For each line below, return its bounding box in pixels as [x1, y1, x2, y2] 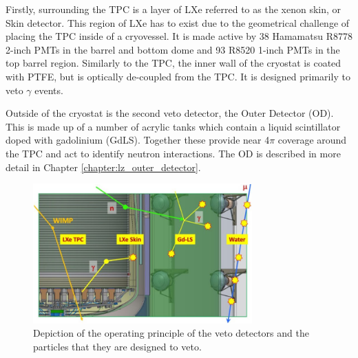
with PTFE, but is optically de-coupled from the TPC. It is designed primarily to [6, 69, 350, 83]
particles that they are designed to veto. [33, 339, 202, 353]
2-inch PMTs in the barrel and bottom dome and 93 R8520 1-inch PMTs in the [6, 42, 340, 56]
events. [34, 82, 63, 97]
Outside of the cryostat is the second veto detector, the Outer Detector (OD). [6, 106, 334, 120]
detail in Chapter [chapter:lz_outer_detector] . [6, 159, 201, 174]
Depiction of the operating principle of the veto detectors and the [33, 326, 309, 340]
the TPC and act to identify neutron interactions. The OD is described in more [6, 146, 341, 160]
